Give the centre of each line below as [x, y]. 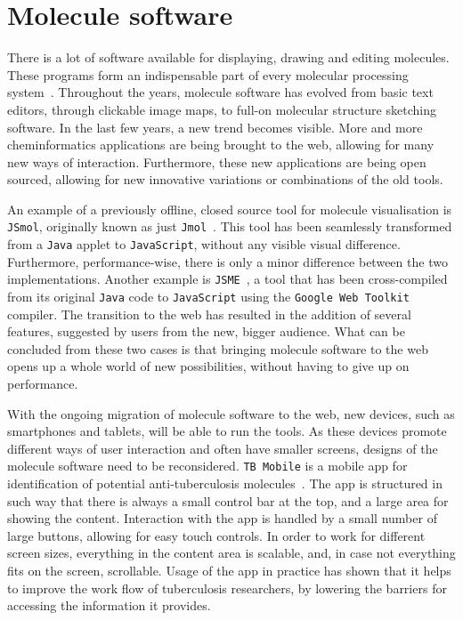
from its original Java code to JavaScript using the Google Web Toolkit [208, 297]
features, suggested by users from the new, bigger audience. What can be [206, 331]
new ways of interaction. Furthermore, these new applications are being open [217, 161]
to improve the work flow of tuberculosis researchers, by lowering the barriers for [227, 588]
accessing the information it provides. [109, 605]
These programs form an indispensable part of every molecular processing [208, 74]
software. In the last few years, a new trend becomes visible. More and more [215, 127]
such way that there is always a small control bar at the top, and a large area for [228, 500]
